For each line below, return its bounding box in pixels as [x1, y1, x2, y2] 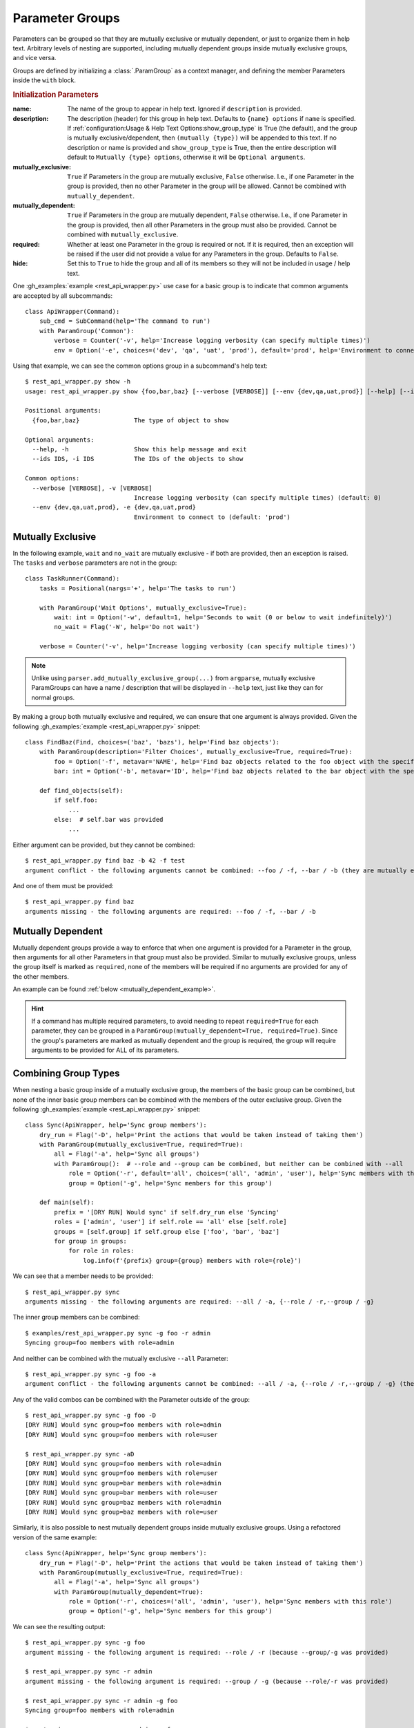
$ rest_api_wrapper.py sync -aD [25, 1450, 135, 1458]
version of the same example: [12, 1533, 97, 1541]
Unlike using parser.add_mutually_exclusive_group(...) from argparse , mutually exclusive [31, 674, 315, 682]
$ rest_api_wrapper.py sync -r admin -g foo [25, 1697, 179, 1704]
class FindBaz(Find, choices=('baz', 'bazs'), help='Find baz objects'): [25, 738, 280, 746]
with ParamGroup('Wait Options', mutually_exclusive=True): [39, 603, 248, 612]
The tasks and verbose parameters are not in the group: [12, 558, 177, 567]
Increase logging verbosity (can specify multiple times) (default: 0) [133, 494, 382, 501]
